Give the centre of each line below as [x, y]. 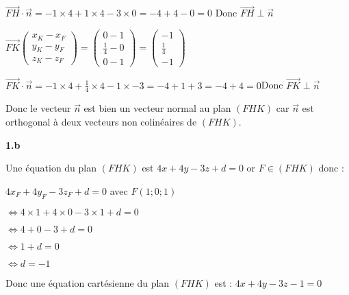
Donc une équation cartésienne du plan [88, 282]
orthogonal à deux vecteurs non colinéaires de [101, 121]
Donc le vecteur [38, 108]
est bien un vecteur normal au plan [157, 108]
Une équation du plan [51, 168]
